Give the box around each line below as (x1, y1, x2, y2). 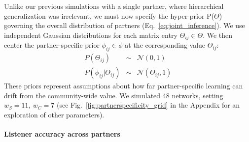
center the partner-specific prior (4, 40, 100, 50)
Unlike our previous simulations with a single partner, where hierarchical (4, 1, 224, 11)
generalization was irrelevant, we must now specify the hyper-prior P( (4, 10, 214, 21)
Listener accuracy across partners (4, 129, 120, 139)
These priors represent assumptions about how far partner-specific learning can (4, 81, 243, 91)
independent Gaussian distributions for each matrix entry (4, 29, 178, 40)
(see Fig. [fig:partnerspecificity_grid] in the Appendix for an (56, 100, 240, 110)
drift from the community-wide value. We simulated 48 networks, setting (4, 90, 223, 100)
